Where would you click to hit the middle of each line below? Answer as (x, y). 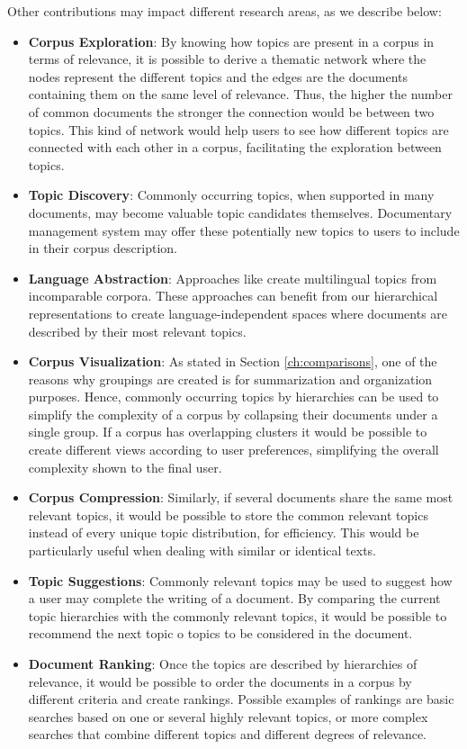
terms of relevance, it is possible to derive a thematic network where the (227, 59)
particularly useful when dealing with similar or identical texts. (202, 550)
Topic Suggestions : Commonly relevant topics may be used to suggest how (240, 580)
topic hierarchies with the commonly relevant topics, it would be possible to (238, 615)
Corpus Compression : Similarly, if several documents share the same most (241, 497)
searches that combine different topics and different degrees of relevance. (228, 734)
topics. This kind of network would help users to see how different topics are (238, 129)
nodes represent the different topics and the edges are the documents (218, 76)
